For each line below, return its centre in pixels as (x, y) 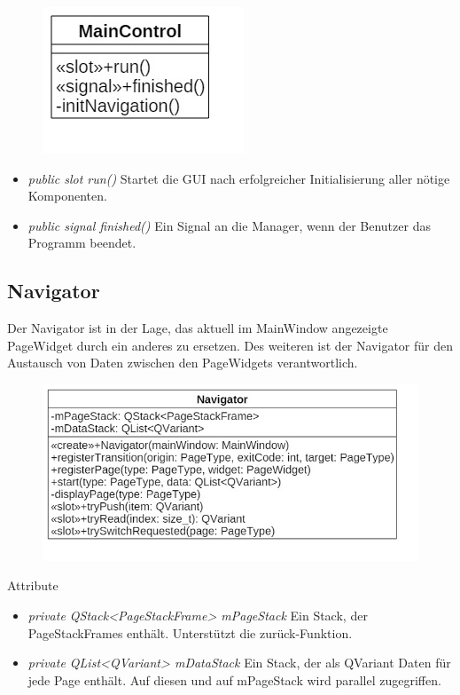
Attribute (33, 585)
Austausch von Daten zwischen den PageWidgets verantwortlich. (183, 363)
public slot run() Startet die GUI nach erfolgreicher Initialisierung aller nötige (239, 178)
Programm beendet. (82, 243)
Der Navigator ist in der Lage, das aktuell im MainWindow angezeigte (198, 328)
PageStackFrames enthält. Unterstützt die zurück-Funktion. (190, 632)
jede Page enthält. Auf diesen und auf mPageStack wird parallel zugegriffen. (234, 679)
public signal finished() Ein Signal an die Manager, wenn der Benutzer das (229, 225)
